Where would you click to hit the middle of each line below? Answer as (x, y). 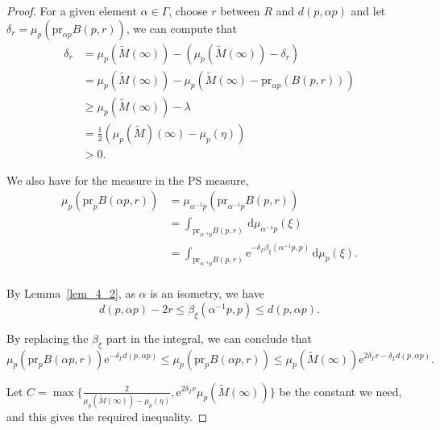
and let (368, 10)
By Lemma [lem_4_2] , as (71, 293)
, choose (188, 10)
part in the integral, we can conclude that (209, 338)
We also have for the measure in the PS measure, (128, 180)
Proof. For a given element (72, 10)
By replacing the (48, 338)
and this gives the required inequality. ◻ (107, 416)
